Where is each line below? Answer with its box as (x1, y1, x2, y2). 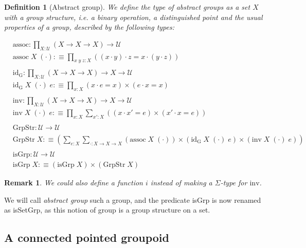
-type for (220, 177, 247, 187)
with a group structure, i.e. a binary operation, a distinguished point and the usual (4, 11, 263, 22)
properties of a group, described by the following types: (4, 22, 175, 32)
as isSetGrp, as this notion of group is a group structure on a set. (4, 204, 210, 215)
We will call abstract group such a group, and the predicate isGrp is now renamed (4, 194, 261, 205)
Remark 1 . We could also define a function (4, 177, 143, 187)
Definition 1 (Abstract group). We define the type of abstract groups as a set (4, 2, 250, 12)
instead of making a (150, 177, 212, 187)
